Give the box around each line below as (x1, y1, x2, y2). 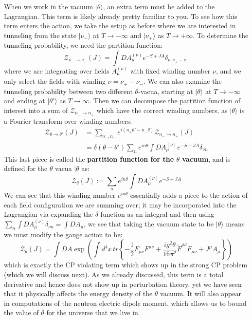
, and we (216, 65, 241, 75)
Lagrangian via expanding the (4, 209, 93, 219)
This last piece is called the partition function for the (4, 153, 174, 164)
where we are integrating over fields (4, 65, 109, 75)
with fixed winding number (130, 65, 211, 75)
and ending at (4, 95, 45, 106)
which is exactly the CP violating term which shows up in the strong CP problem (4, 260, 248, 270)
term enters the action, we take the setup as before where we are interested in (4, 20, 236, 31)
